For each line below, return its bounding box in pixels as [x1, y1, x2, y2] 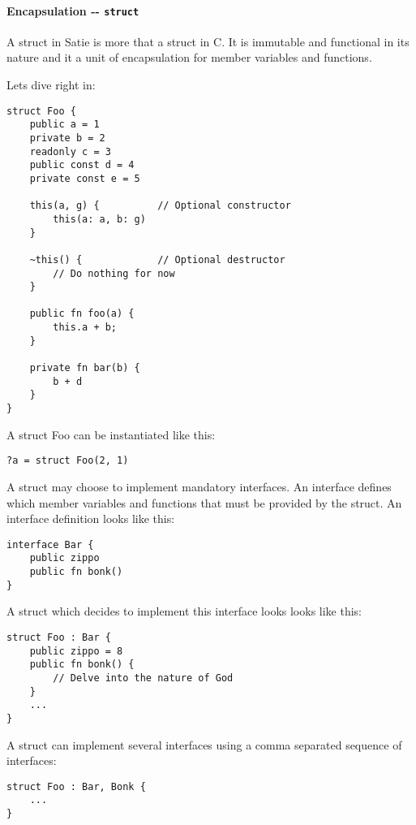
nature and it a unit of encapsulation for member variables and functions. [6, 49, 372, 66]
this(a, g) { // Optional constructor [29, 200, 291, 212]
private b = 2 [29, 132, 105, 144]
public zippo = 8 [29, 645, 123, 657]
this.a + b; [53, 322, 118, 334]
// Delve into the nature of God [53, 672, 234, 684]
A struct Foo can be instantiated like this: [6, 425, 216, 443]
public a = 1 [29, 119, 100, 131]
